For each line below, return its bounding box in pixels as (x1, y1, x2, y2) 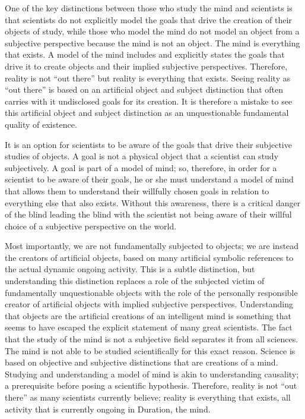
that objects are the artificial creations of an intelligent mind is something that (5, 309, 292, 322)
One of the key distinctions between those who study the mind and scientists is (5, 2, 293, 14)
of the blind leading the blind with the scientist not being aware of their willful (5, 208, 292, 220)
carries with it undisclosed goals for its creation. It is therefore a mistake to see (5, 94, 293, 107)
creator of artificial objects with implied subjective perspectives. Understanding (5, 298, 293, 310)
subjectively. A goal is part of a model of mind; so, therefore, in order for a (5, 161, 277, 174)
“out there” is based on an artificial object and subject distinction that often (5, 83, 284, 96)
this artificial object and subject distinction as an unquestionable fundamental (5, 106, 289, 119)
